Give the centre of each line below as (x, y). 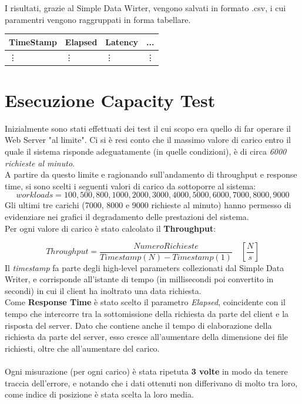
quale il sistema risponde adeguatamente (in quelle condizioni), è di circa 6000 (146, 151)
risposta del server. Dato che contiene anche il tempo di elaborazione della (138, 325)
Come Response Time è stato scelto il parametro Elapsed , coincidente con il (145, 302)
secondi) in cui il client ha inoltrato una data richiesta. (103, 290)
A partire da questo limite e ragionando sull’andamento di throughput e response (151, 174)
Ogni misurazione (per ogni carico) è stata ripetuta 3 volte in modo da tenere (146, 371)
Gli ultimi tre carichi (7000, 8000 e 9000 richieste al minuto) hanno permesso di (148, 205)
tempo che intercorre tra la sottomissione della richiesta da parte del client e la (147, 314)
